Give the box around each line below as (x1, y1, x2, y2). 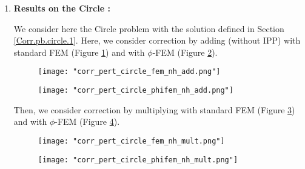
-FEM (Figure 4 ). (55, 115, 120, 128)
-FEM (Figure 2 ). (152, 45, 218, 58)
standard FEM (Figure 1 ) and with (13, 45, 145, 58)
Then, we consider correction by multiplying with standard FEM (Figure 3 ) (13, 103, 295, 116)
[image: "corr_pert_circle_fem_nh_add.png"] (38, 67, 221, 76)
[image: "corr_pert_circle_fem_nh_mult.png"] (38, 136, 225, 145)
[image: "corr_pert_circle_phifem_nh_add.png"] (38, 86, 233, 95)
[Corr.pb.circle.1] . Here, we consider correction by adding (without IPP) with (13, 34, 301, 47)
